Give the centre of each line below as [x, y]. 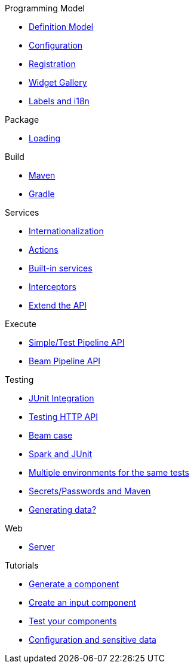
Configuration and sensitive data [93, 640]
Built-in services [61, 268]
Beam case [51, 435]
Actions [44, 250]
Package [22, 120]
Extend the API [58, 305]
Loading [45, 138]
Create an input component [82, 602]
